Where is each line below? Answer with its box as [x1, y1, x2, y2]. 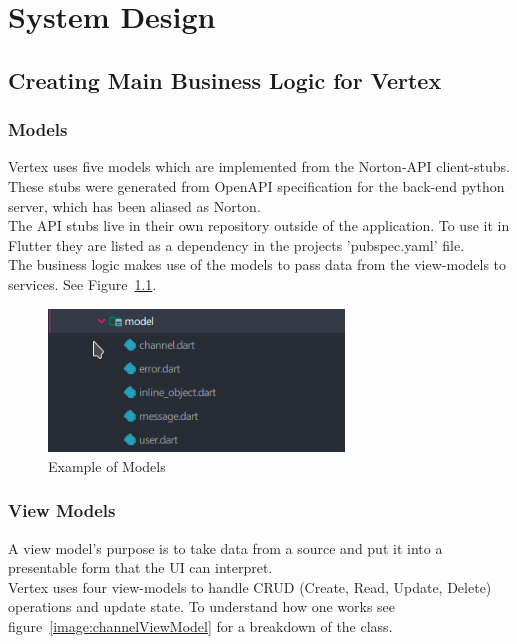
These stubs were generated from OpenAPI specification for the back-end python [8, 175, 505, 196]
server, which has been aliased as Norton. [8, 195, 261, 216]
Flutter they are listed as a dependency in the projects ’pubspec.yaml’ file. [8, 234, 465, 255]
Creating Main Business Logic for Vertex [8, 64, 442, 95]
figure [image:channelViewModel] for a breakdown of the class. [8, 616, 393, 637]
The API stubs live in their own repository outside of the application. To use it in [8, 215, 510, 236]
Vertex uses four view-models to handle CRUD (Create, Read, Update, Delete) [8, 576, 492, 597]
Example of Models [48, 455, 166, 476]
